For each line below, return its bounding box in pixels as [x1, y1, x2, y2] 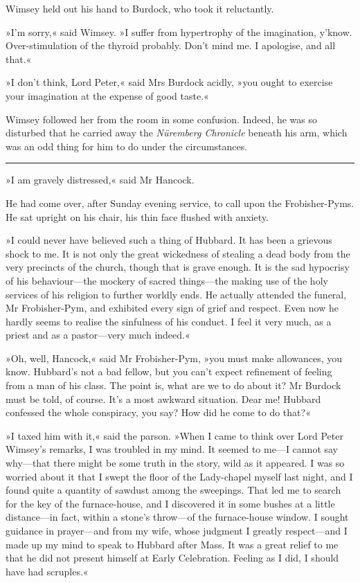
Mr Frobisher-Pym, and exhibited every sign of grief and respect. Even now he [6, 301, 339, 315]
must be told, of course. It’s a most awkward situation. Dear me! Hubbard [6, 391, 321, 406]
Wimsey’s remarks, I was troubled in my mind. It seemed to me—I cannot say [6, 442, 339, 456]
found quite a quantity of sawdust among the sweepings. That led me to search [6, 483, 341, 497]
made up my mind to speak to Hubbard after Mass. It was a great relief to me [6, 537, 339, 551]
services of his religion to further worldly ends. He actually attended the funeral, [6, 287, 347, 301]
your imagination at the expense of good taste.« [6, 88, 209, 102]
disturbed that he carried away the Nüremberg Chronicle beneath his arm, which [6, 125, 348, 140]
